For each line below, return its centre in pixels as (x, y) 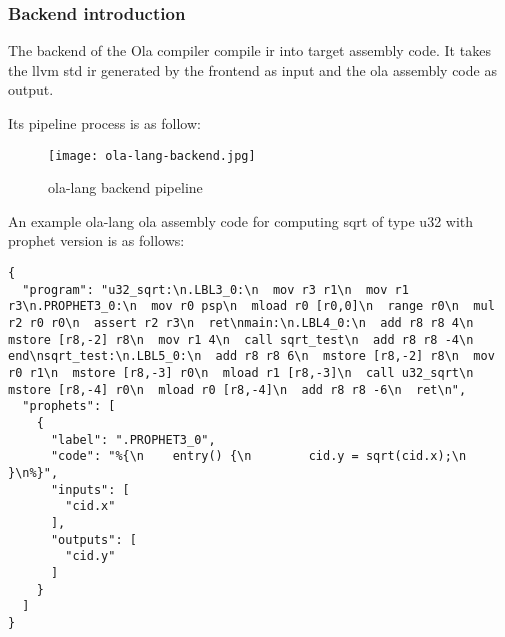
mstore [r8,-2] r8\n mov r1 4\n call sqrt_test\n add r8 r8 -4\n (241, 339)
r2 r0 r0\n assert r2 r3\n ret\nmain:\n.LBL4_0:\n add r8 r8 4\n (241, 323)
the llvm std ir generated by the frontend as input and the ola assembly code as (252, 69)
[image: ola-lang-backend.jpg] (152, 155)
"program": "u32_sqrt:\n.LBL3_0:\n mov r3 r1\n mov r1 (215, 289)
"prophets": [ (69, 406)
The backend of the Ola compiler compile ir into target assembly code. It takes (249, 50)
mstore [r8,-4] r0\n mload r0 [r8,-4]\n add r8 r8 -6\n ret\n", (237, 389)
